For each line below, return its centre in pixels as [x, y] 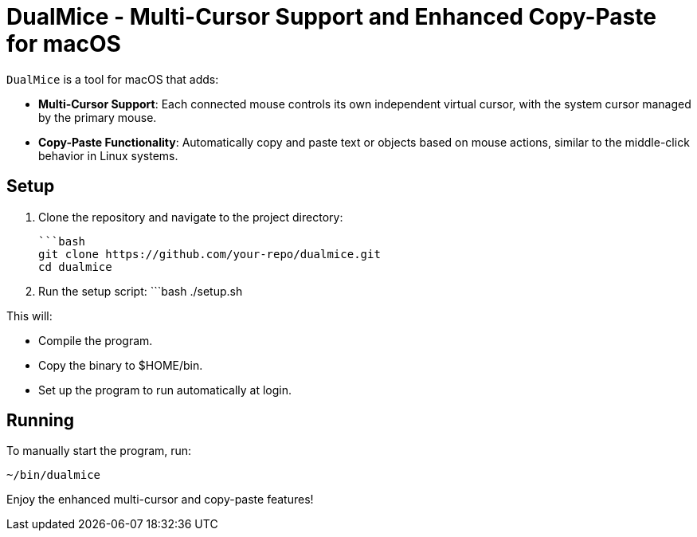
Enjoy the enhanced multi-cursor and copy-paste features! [160, 500]
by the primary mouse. [98, 117]
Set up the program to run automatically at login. [165, 390]
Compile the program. [96, 340]
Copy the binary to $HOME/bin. [121, 365]
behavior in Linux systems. [108, 155]
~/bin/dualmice [54, 475]
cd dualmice [75, 267]
